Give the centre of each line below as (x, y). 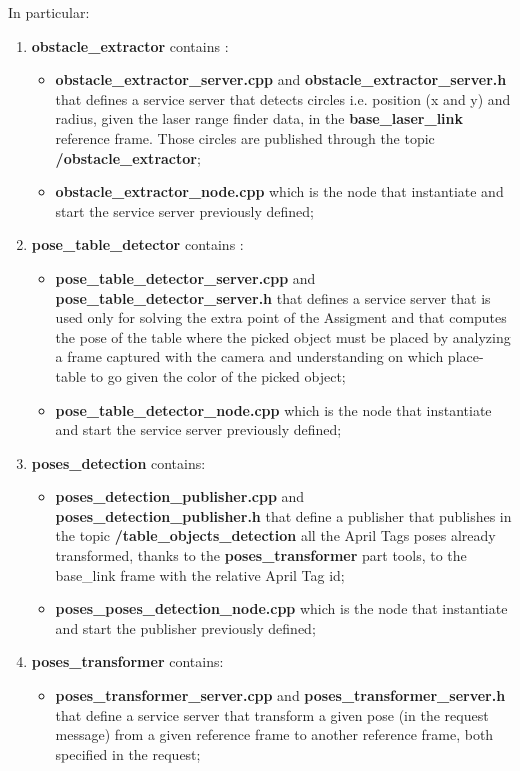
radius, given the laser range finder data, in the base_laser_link (259, 118)
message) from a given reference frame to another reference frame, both (274, 734)
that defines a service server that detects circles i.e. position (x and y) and (283, 98)
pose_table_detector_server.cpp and (185, 277)
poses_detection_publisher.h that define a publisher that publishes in (283, 515)
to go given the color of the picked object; (218, 375)
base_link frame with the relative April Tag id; (200, 574)
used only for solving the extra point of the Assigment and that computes (281, 317)
